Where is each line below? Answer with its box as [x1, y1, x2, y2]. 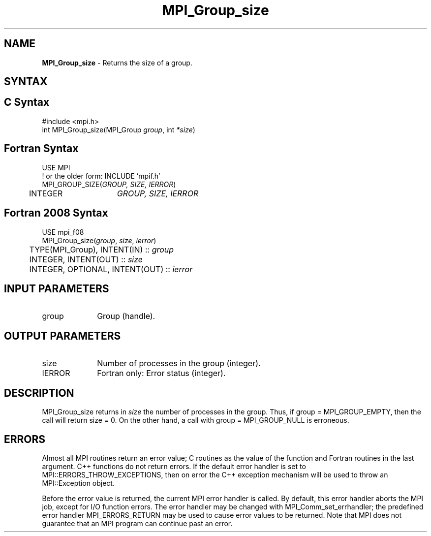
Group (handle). [97, 311, 155, 321]
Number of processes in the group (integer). [97, 358, 261, 369]
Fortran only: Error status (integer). [97, 368, 226, 378]
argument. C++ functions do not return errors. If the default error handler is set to [42, 462, 306, 471]
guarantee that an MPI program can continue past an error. [42, 519, 233, 528]
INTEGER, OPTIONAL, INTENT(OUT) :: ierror [29, 264, 193, 274]
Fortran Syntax [4, 142, 79, 155]
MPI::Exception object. [42, 478, 115, 487]
